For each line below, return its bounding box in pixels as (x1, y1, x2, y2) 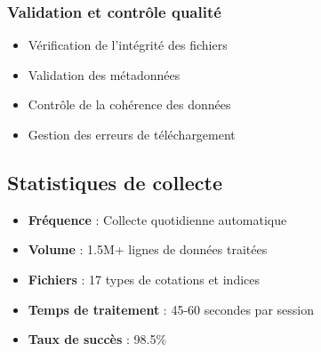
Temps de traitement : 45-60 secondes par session (28, 300, 314, 318)
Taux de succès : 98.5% (28, 330, 167, 348)
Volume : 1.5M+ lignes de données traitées (28, 240, 268, 259)
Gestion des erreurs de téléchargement (28, 125, 236, 143)
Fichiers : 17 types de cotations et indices (28, 269, 261, 288)
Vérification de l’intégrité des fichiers (28, 36, 228, 54)
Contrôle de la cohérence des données (28, 95, 231, 114)
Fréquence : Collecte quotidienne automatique (28, 210, 287, 228)
